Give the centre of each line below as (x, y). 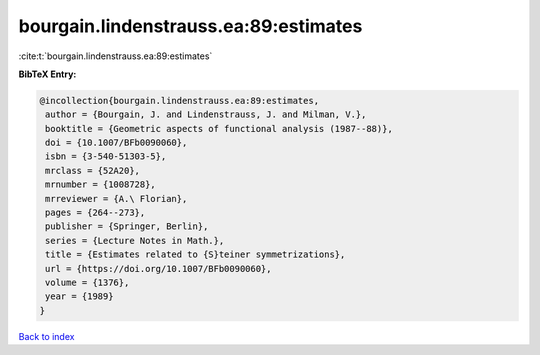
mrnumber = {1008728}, (101, 184)
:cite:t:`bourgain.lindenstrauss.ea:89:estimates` (115, 56)
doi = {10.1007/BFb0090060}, (116, 143)
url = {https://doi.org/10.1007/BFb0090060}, (158, 268)
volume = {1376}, (87, 282)
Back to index (46, 336)
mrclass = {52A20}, (92, 170)
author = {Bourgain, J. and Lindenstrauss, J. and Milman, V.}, (206, 114)
